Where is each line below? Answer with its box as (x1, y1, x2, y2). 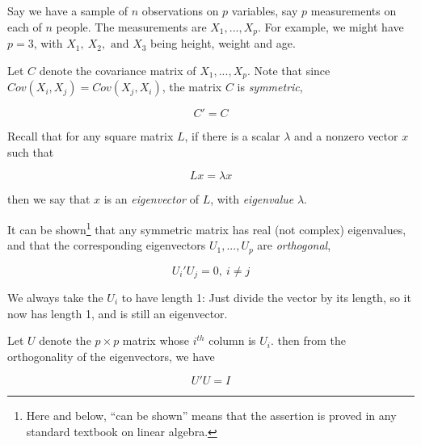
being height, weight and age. (150, 35, 296, 52)
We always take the (7, 289, 103, 306)
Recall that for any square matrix (7, 128, 174, 145)
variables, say (231, 2, 298, 19)
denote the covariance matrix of (39, 61, 196, 78)
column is (208, 332, 256, 349)
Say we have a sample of (7, 2, 128, 19)
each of (7, 18, 42, 35)
